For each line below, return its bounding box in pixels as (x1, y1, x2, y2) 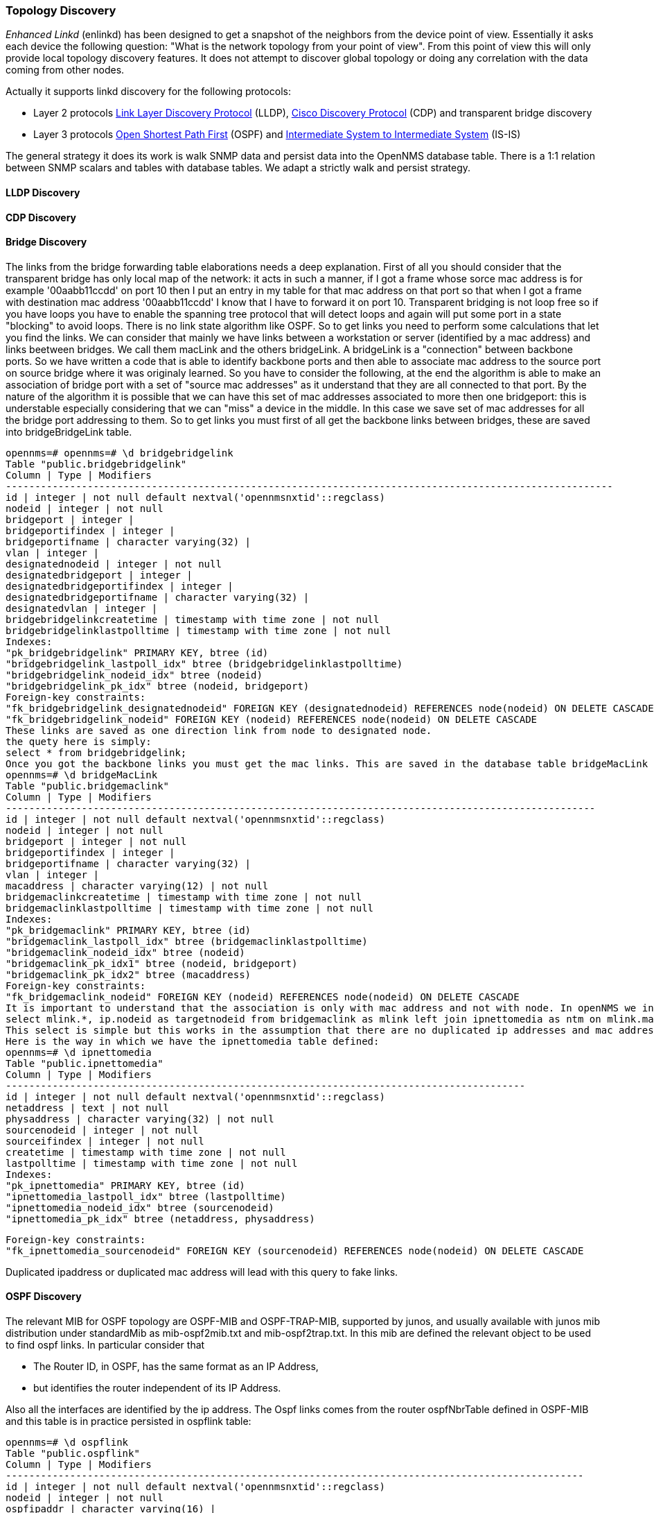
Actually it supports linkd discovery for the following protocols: (6, 85, 291, 98)
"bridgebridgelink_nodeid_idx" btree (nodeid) (6, 669, 263, 681)
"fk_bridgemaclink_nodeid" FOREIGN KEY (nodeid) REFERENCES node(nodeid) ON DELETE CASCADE (6, 991, 520, 1002)
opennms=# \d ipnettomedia (6, 1046, 152, 1058)
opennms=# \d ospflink (6, 1437, 129, 1448)
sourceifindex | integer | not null (6, 1135, 204, 1147)
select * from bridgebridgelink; (6, 746, 187, 758)
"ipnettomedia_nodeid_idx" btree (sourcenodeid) (6, 1202, 274, 1213)
